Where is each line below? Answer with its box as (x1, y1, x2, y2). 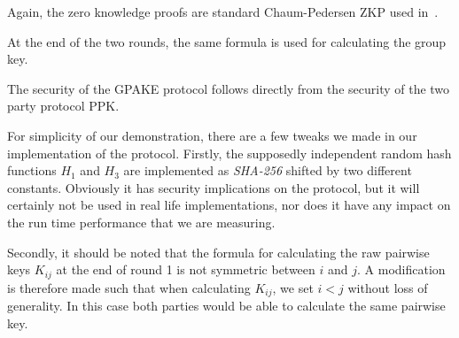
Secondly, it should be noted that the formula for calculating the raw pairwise (7, 242, 430, 261)
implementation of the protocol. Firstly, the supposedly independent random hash (7, 143, 452, 162)
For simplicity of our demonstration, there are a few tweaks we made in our (7, 126, 417, 144)
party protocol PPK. (7, 96, 120, 115)
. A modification (357, 260, 446, 279)
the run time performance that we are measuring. (7, 212, 276, 231)
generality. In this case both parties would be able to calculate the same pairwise (7, 296, 446, 315)
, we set (272, 278, 314, 296)
